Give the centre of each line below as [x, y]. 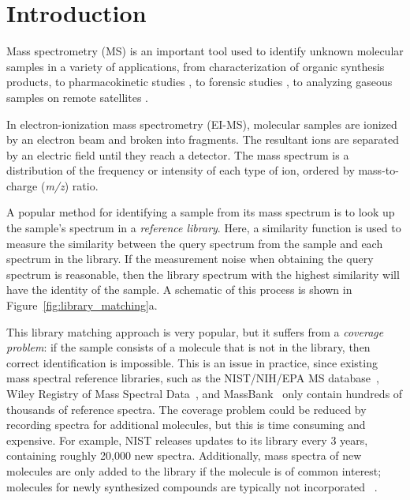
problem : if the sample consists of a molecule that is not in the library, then [188, 347]
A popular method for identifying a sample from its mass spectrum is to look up [201, 212]
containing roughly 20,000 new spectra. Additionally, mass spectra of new [184, 455]
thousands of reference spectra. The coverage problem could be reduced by [186, 409]
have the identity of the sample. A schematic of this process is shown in [179, 289]
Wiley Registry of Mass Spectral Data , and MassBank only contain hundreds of [205, 393]
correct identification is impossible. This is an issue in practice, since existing [192, 362]
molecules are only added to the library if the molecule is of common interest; [194, 470]
